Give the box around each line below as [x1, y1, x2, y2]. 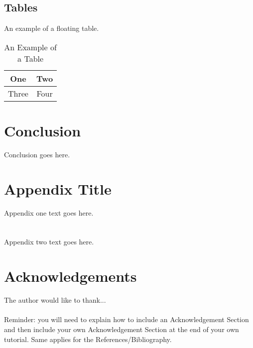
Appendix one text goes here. [4, 207, 94, 218]
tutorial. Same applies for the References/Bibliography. [4, 334, 172, 344]
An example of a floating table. [4, 23, 99, 33]
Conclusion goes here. [4, 149, 70, 159]
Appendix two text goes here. [4, 236, 94, 247]
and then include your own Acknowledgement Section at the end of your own [4, 324, 239, 334]
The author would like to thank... [4, 295, 106, 305]
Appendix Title [4, 178, 112, 199]
